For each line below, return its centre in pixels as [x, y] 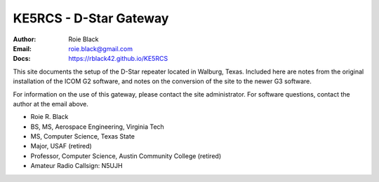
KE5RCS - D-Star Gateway [91, 18]
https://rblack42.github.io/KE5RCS [118, 59]
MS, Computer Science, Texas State [82, 136]
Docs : [22, 59]
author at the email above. [51, 104]
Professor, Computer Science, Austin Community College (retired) [126, 156]
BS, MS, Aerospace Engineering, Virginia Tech [97, 127]
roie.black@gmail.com [101, 48]
